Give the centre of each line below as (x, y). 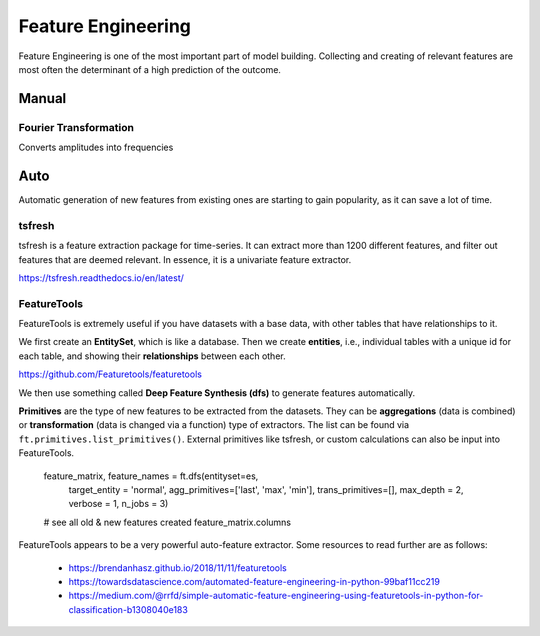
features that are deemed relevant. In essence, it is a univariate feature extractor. (185, 259)
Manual (42, 98)
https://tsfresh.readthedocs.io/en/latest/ (101, 277)
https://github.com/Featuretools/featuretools (110, 374)
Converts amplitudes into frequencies (96, 147)
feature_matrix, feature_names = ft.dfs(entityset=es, (151, 476)
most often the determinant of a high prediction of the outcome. (150, 69)
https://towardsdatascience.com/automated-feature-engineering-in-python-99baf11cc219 (254, 581)
